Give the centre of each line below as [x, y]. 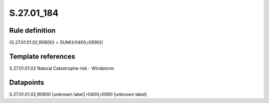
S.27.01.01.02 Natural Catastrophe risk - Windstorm [62, 68]
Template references [42, 56]
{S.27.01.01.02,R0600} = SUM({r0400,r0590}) [56, 43]
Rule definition [32, 30]
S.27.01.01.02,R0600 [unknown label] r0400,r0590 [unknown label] [78, 94]
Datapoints [27, 82]
